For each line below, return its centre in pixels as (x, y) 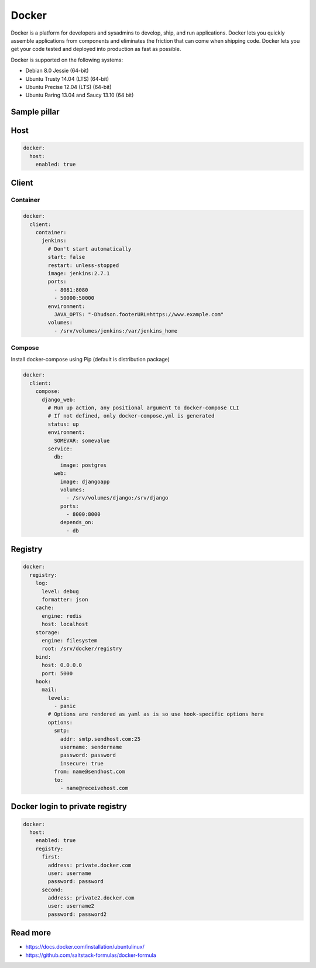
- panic (65, 706)
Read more (31, 933)
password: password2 (77, 914)
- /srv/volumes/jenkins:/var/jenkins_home (116, 331)
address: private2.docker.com (91, 898)
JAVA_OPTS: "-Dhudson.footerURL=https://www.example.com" (139, 314)
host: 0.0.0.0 (62, 665)
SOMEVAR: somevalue (82, 440)
